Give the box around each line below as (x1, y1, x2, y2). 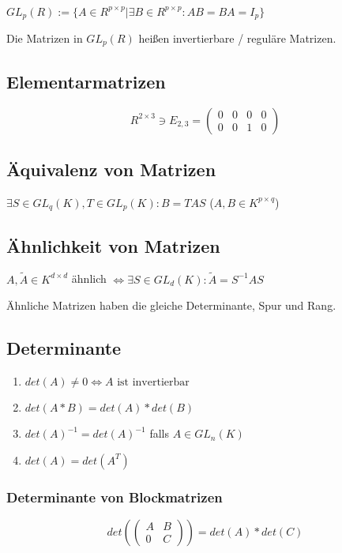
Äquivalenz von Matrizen (6, 157, 216, 181)
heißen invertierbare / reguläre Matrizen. (138, 29, 336, 46)
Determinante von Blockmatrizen (6, 487, 223, 506)
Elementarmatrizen (6, 69, 166, 93)
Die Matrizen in (6, 29, 83, 46)
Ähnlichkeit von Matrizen (6, 233, 220, 258)
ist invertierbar (117, 377, 190, 389)
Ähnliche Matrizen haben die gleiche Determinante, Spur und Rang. (6, 297, 336, 314)
